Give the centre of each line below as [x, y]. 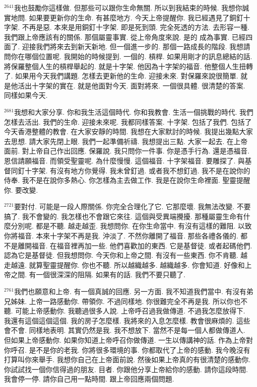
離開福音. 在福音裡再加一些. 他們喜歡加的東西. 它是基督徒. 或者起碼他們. [135, 245]
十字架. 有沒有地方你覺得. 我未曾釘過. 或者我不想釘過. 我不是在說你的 [137, 170]
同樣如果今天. [26, 95]
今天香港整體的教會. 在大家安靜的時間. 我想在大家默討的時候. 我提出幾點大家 [128, 131]
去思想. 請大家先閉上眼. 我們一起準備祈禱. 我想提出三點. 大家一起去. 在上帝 [126, 141]
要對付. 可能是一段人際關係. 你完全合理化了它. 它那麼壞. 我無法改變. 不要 [132, 206]
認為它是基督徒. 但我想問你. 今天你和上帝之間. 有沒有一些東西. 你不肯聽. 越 [126, 255]
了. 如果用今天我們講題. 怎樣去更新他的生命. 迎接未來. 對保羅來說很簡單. [121, 76]
